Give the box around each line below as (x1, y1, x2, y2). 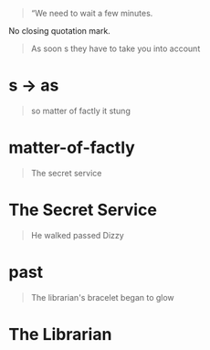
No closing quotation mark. (8, 26, 110, 36)
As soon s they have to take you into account (30, 43, 201, 54)
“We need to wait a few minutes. (30, 8, 153, 18)
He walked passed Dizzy (30, 229, 124, 240)
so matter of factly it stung (30, 105, 131, 116)
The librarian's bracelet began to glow (30, 292, 174, 302)
